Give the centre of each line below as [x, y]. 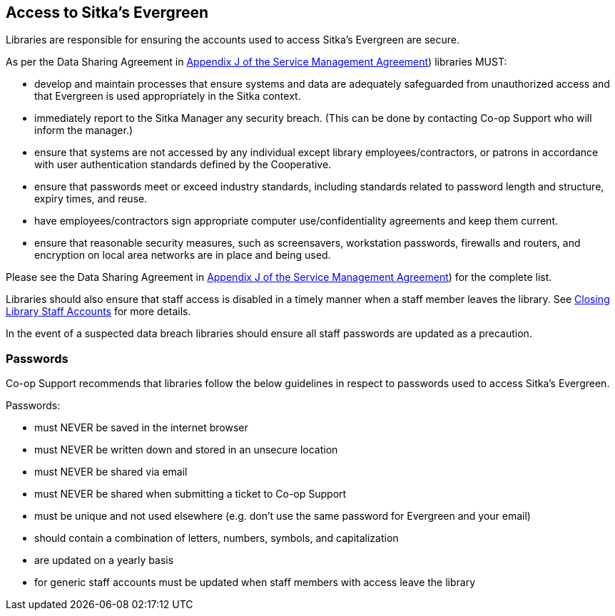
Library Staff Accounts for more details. [98, 312]
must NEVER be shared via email [111, 472]
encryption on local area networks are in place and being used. [183, 255]
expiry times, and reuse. [91, 199]
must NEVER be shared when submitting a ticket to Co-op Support [190, 494]
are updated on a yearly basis [104, 560]
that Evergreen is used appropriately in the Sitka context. [168, 96]
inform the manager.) [84, 130]
